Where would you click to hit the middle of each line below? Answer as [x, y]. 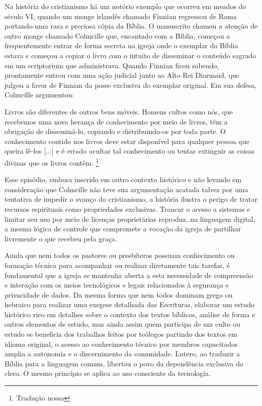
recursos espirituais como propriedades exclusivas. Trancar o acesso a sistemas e [127, 209]
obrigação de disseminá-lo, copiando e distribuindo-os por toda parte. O [115, 131]
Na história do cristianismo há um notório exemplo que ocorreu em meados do [125, 6]
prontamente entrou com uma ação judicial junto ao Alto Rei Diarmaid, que [122, 75]
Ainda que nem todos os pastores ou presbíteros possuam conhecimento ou [120, 255]
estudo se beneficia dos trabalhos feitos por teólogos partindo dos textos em [121, 334]
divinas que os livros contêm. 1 [52, 162]
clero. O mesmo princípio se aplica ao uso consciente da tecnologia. [108, 373]
